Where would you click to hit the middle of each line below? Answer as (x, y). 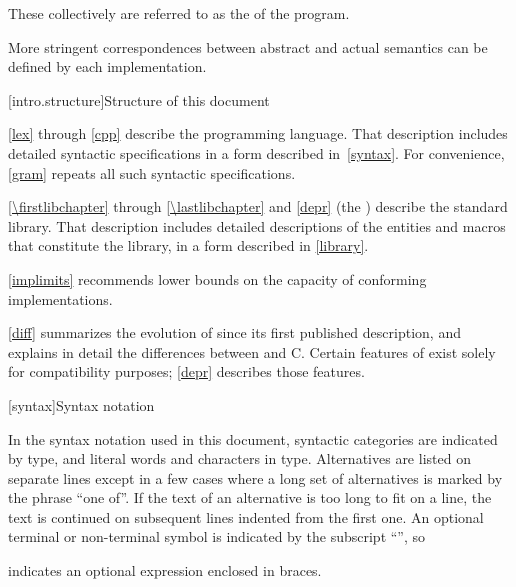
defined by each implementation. (107, 66)
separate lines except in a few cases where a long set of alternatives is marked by (255, 477)
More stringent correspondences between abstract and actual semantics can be (248, 46)
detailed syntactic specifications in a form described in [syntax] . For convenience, (256, 152)
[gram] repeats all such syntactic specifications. (152, 172)
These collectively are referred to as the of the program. (179, 13)
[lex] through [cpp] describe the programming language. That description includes (258, 133)
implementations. (60, 298)
